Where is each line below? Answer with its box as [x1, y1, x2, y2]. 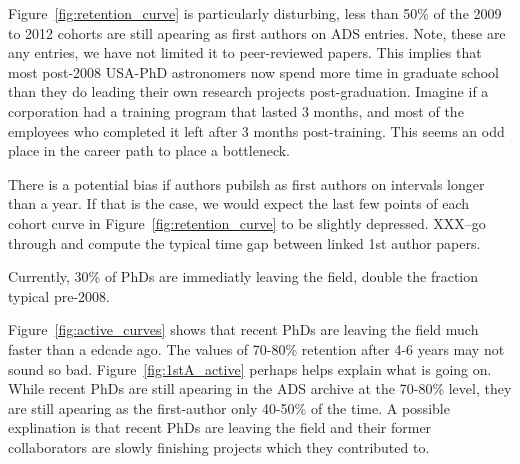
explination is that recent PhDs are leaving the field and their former [8, 417, 432, 438]
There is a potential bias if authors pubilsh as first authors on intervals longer [8, 173, 485, 194]
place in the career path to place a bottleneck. [8, 140, 291, 161]
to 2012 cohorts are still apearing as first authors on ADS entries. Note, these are [8, 22, 506, 43]
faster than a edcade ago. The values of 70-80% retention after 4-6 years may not [8, 338, 505, 359]
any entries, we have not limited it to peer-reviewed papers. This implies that [8, 42, 482, 63]
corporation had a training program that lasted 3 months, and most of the [8, 100, 464, 121]
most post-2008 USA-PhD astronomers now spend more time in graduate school [8, 61, 499, 82]
